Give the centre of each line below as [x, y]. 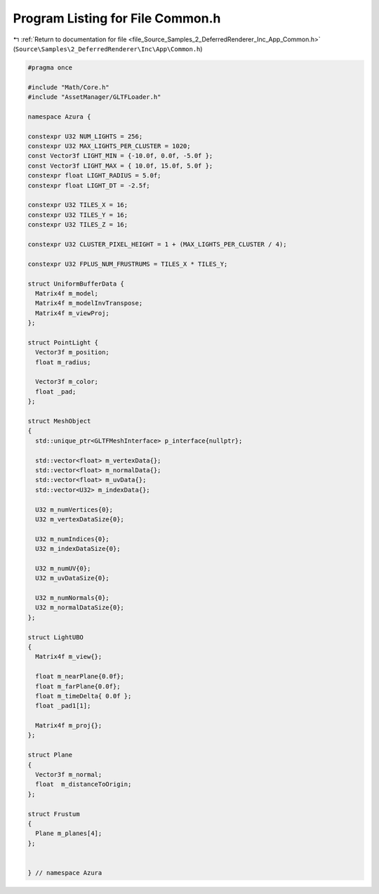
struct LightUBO [56, 637]
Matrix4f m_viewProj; [73, 313]
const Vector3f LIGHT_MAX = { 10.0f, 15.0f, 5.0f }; [120, 166]
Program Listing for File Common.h [117, 18]
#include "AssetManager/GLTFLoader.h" [94, 97]
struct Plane [50, 755]
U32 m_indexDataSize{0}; [78, 549]
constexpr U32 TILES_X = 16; [78, 205]
